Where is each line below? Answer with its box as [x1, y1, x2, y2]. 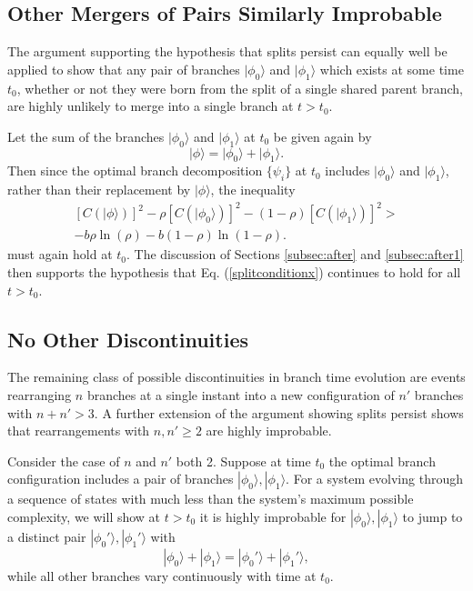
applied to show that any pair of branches [7, 59, 240, 78]
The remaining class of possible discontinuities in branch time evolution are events [7, 367, 466, 386]
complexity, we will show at [7, 506, 161, 526]
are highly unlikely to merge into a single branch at [7, 96, 294, 115]
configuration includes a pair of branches [7, 469, 234, 488]
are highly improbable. [206, 421, 332, 440]
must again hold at [7, 245, 113, 264]
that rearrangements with [7, 421, 150, 440]
